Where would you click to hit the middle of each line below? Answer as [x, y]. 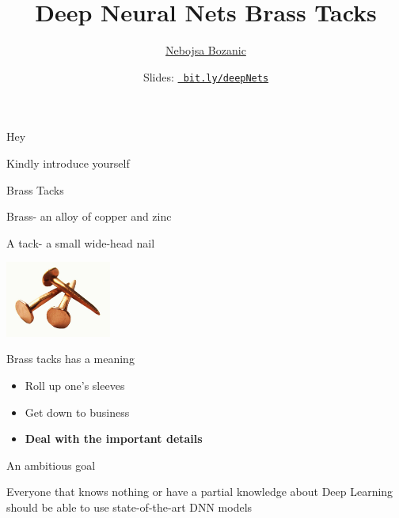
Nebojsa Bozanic [206, 50]
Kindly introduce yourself [68, 163]
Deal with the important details [114, 439]
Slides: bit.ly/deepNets [206, 76]
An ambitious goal [51, 465]
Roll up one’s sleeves [75, 386]
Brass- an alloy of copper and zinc [89, 216]
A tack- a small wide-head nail [81, 242]
